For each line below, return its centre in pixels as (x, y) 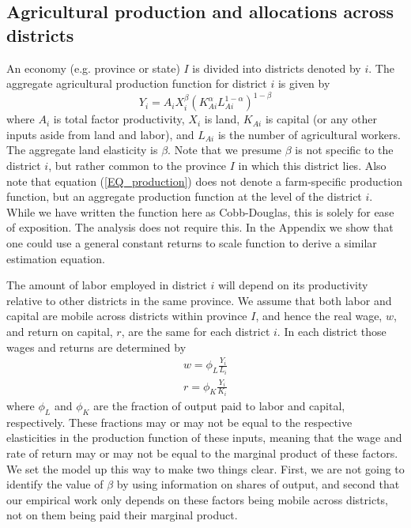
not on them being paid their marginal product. (122, 515)
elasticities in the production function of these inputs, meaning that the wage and (204, 437)
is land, (222, 119)
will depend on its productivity (293, 285)
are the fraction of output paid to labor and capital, (219, 406)
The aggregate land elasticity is (82, 150)
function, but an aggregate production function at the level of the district (184, 196)
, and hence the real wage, (319, 316)
